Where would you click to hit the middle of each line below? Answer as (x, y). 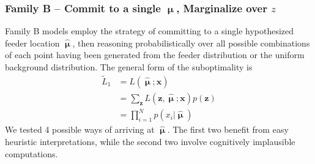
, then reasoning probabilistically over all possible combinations (191, 43)
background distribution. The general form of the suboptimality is (129, 67)
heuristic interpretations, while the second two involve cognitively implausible (150, 141)
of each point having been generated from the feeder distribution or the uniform (155, 55)
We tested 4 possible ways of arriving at (80, 129)
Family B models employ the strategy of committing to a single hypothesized (150, 31)
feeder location (32, 43)
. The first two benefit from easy (228, 129)
